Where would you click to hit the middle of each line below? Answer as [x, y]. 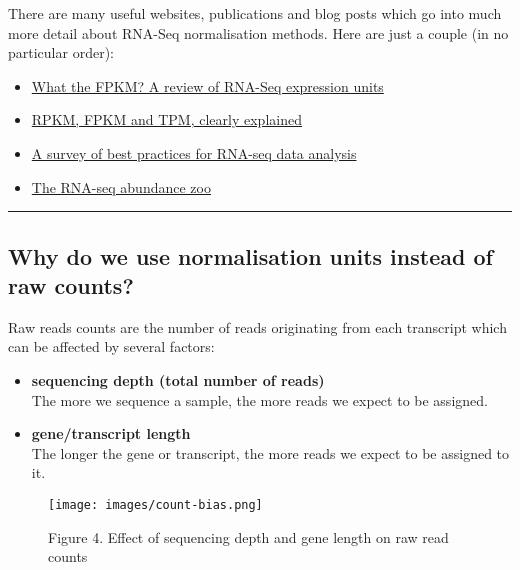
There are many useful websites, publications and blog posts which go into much [255, 13]
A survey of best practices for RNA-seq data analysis [194, 152]
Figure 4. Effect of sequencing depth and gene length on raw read [248, 536]
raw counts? [71, 284]
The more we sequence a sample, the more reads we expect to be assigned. [259, 399]
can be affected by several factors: [111, 346]
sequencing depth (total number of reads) [178, 379]
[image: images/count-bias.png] [155, 504]
